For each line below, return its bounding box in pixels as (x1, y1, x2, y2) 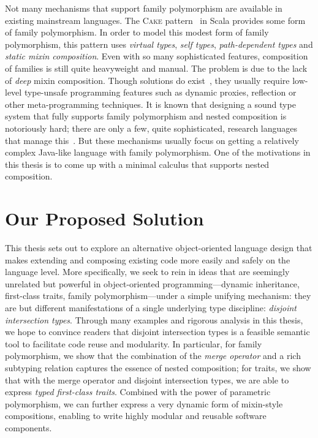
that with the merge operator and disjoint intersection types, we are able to (5, 373, 289, 386)
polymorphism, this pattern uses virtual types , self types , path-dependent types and (5, 37, 313, 50)
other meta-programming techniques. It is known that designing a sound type (5, 97, 296, 110)
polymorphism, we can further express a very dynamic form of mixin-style (5, 397, 283, 410)
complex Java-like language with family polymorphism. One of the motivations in (5, 146, 311, 159)
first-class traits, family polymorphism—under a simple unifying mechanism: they (5, 289, 311, 302)
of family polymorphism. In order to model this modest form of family (5, 26, 269, 39)
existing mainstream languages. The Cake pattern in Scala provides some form (5, 13, 306, 26)
